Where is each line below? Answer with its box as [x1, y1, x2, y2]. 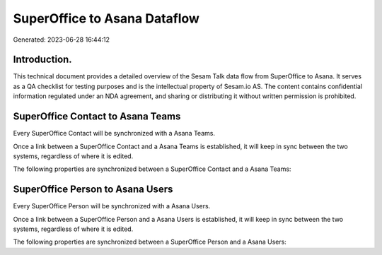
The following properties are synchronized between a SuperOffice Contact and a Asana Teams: [13, 165, 291, 173]
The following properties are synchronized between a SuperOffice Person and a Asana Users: [13, 237, 286, 247]
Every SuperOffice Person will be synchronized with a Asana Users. [13, 202, 211, 210]
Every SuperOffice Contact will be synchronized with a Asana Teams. [13, 129, 216, 138]
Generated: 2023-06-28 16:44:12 [13, 35, 110, 44]
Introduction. [13, 54, 72, 66]
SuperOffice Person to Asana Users [13, 184, 173, 196]
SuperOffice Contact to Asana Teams [13, 110, 181, 123]
